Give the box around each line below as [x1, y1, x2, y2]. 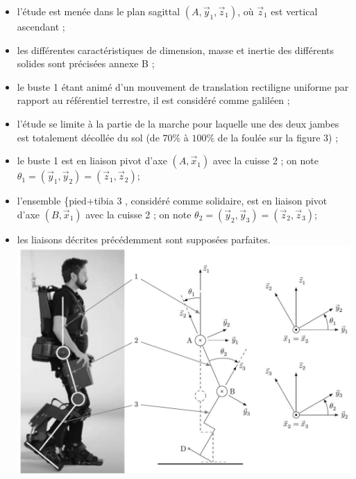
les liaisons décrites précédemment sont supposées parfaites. [17, 232, 271, 246]
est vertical [271, 4, 318, 18]
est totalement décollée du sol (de [17, 130, 160, 144]
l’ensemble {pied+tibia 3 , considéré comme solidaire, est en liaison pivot [17, 193, 328, 208]
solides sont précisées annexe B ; [17, 56, 155, 71]
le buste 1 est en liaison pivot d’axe [17, 153, 167, 168]
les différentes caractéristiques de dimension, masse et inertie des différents [17, 42, 334, 57]
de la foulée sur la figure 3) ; [217, 130, 339, 144]
